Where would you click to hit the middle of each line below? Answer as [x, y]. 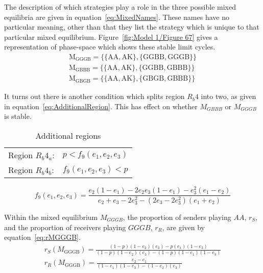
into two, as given [229, 96]
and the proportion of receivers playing [65, 227]
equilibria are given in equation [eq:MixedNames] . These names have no [117, 17]
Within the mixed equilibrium [51, 217]
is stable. [18, 116]
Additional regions [68, 135]
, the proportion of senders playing [177, 217]
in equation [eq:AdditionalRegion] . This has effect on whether [101, 106]
